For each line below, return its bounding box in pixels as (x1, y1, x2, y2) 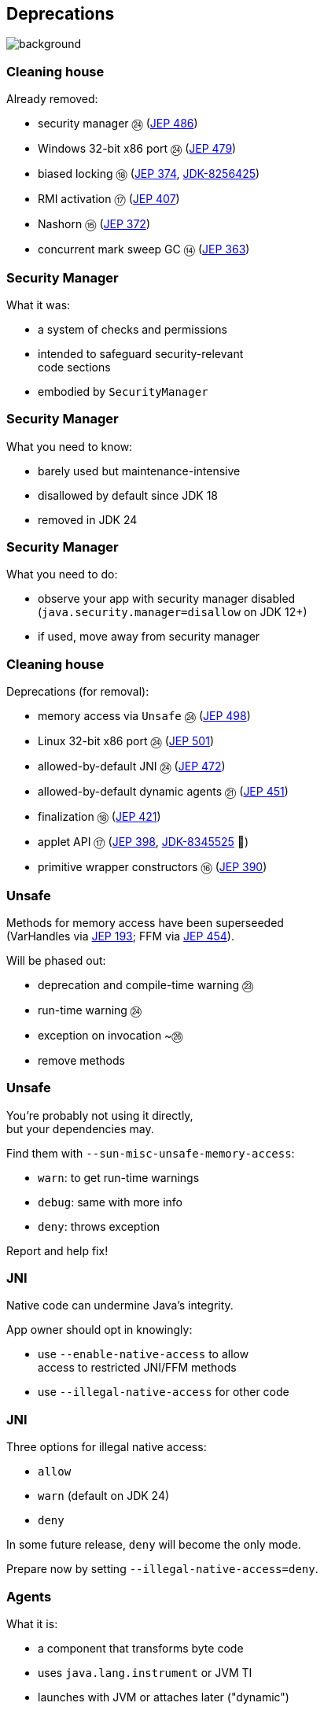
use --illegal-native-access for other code (38, 1385, 289, 1399)
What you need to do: (6, 567, 118, 582)
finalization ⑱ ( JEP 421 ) (38, 810, 161, 824)
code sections (38, 360, 111, 374)
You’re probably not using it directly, (6, 1108, 193, 1122)
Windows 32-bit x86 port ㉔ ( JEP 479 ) (38, 142, 237, 156)
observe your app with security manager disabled (38, 592, 296, 606)
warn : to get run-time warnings (38, 1170, 200, 1184)
